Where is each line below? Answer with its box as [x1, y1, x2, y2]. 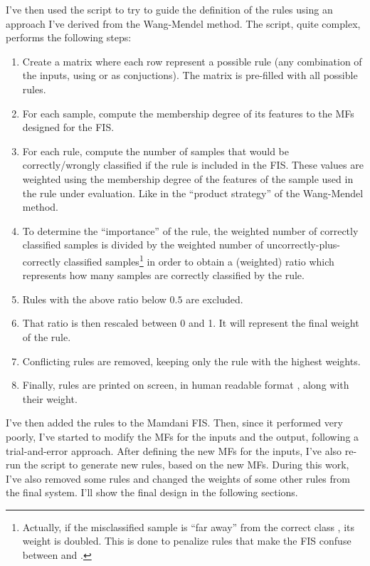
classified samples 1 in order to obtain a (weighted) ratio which [63, 251, 334, 268]
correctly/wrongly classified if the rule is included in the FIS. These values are [22, 157, 364, 172]
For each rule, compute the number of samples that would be [22, 143, 289, 158]
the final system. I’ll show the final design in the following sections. [6, 485, 298, 500]
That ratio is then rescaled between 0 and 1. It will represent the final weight [22, 315, 359, 330]
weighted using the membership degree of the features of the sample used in [22, 171, 354, 186]
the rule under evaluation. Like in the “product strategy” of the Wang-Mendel [22, 185, 364, 200]
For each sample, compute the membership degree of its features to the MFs [22, 105, 354, 120]
